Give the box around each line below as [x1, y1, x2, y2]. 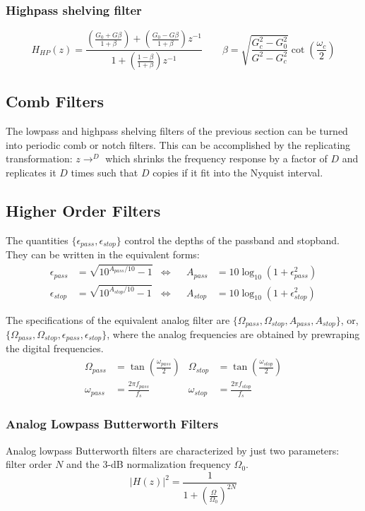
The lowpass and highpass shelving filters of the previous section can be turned [6, 124, 348, 138]
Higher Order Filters [6, 200, 161, 222]
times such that [71, 165, 138, 180]
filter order [6, 457, 52, 471]
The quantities [6, 232, 68, 247]
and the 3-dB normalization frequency [66, 457, 231, 471]
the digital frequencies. [6, 341, 104, 356]
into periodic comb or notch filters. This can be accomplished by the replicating [6, 137, 351, 152]
